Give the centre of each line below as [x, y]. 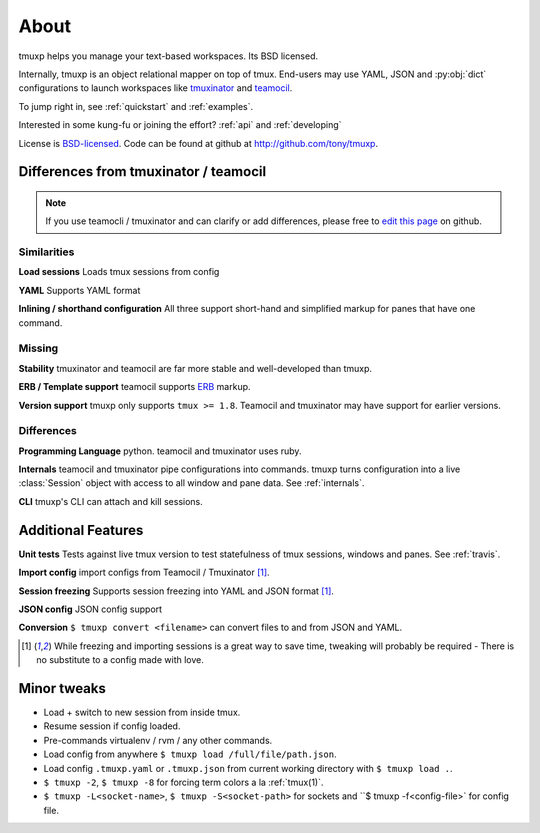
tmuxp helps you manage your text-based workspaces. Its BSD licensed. [168, 56]
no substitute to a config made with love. [120, 660]
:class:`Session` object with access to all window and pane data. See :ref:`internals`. [191, 483]
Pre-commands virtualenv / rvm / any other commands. [158, 740]
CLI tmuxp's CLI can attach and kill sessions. [111, 501]
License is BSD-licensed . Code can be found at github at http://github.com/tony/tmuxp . [198, 143]
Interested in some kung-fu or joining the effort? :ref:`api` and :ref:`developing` [180, 125]
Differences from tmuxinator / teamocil [142, 171]
